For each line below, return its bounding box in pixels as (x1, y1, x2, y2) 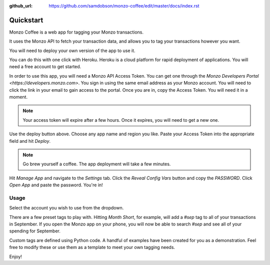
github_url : (9, 3, 32, 9)
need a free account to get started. (9, 64, 81, 70)
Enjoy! (9, 253, 22, 259)
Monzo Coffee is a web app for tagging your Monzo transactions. (9, 29, 143, 35)
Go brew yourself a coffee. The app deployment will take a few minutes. (22, 161, 171, 167)
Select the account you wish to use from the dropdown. (9, 205, 124, 211)
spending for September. (9, 228, 61, 234)
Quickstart (9, 16, 43, 25)
